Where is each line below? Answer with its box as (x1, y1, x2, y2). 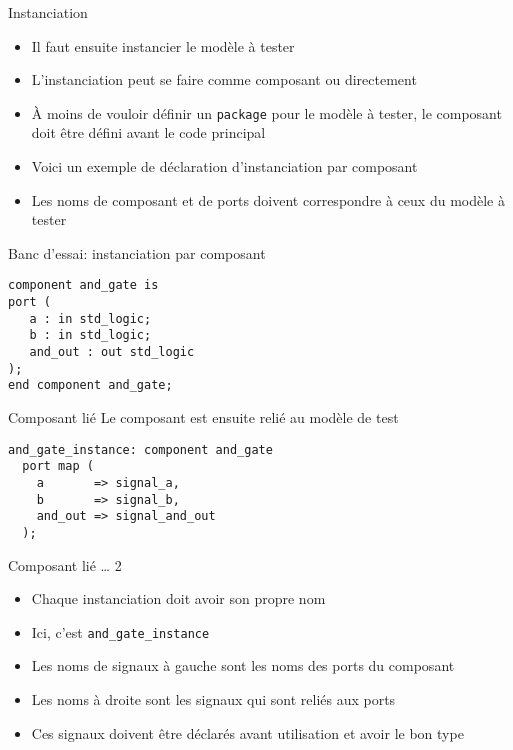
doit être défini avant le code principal (31, 122, 266, 143)
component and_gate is (8, 278, 159, 293)
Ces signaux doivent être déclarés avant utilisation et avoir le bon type (31, 722, 464, 743)
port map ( (22, 459, 94, 474)
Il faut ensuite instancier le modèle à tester (31, 35, 295, 56)
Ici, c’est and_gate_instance (31, 621, 210, 642)
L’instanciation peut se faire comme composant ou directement (31, 69, 417, 90)
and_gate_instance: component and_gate (8, 442, 273, 457)
